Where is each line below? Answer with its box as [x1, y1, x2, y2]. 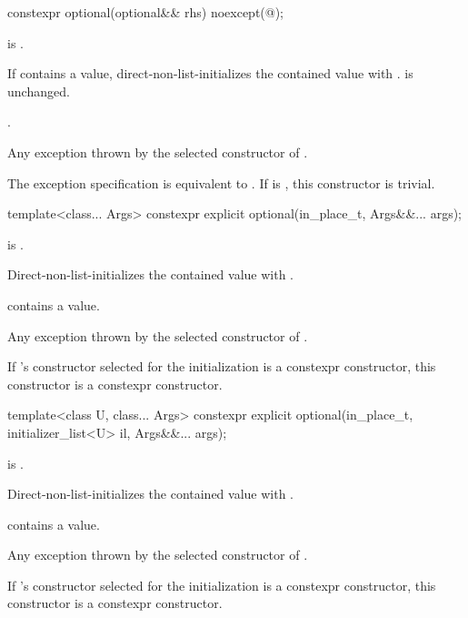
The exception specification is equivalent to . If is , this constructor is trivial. [7, 173, 435, 192]
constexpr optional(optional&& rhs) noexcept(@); [7, 3, 284, 21]
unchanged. [7, 81, 70, 100]
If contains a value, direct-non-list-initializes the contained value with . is [7, 64, 413, 83]
